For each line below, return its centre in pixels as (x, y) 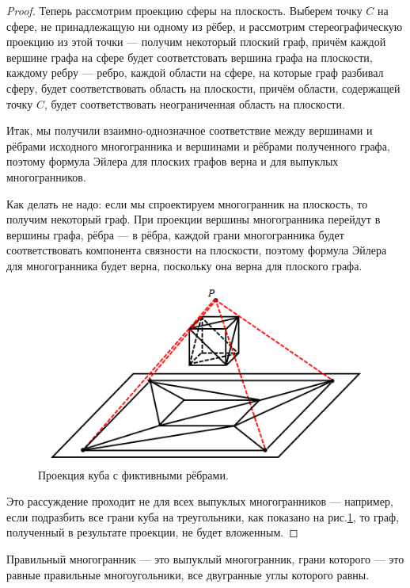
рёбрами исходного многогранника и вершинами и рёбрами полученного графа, (198, 145)
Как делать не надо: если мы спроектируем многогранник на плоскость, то (187, 203)
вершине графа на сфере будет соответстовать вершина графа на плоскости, (190, 57)
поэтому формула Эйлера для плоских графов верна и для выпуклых (173, 161)
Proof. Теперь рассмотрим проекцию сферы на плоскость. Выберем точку (184, 10)
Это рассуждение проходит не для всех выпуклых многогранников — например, (200, 501)
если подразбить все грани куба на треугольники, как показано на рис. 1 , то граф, (203, 516)
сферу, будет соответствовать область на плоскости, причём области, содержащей (203, 88)
